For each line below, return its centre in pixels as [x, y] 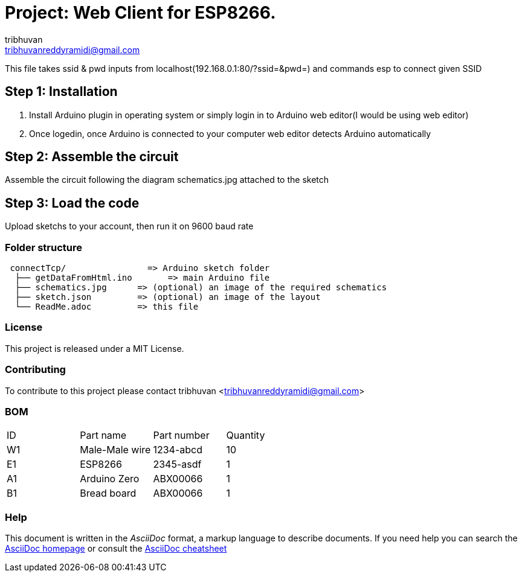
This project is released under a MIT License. [95, 348]
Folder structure [43, 247]
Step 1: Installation [61, 92]
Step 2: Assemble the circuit [92, 157]
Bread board [108, 493]
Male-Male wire [115, 450]
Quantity [246, 435]
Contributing [35, 370]
